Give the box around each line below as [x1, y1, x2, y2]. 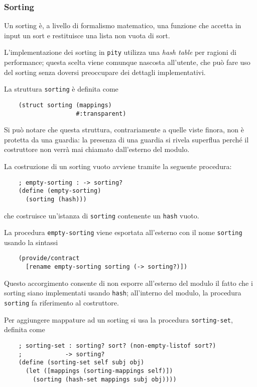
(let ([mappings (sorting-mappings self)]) [25, 367, 173, 374]
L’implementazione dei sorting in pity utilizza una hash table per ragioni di [4, 47, 236, 57]
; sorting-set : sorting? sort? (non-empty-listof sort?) [18, 342, 216, 349]
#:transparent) [76, 110, 126, 117]
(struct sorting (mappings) [18, 101, 112, 109]
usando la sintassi [4, 237, 58, 247]
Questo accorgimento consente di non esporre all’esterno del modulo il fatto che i [4, 277, 253, 288]
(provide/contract [18, 255, 80, 262]
